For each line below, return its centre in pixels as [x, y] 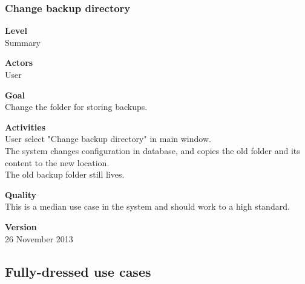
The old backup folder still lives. [65, 174]
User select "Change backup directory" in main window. [108, 139]
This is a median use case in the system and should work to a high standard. [147, 206]
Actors [19, 63]
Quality [21, 194]
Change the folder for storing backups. [76, 107]
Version [21, 226]
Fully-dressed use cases [78, 271]
